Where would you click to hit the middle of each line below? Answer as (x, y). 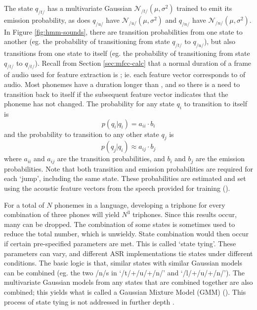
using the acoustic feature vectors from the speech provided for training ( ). (117, 188)
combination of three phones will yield (62, 214)
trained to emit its (204, 8)
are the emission (220, 158)
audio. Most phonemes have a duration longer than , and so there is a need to (122, 84)
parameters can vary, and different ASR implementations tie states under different (128, 253)
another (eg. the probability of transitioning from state (87, 41)
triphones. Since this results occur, (185, 214)
